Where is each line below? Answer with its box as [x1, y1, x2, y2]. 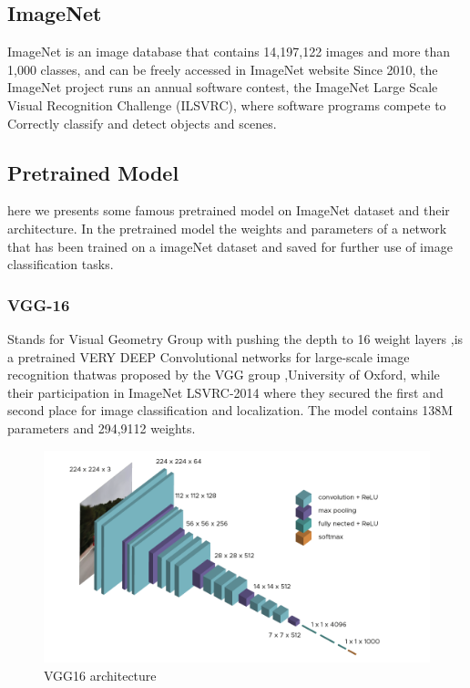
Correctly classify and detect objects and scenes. [7, 113, 277, 132]
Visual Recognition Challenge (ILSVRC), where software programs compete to [7, 95, 446, 114]
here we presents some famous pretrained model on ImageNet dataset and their [7, 201, 450, 220]
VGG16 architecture [44, 665, 157, 684]
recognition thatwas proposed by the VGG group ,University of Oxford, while [7, 365, 440, 384]
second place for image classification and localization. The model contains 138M [7, 401, 454, 420]
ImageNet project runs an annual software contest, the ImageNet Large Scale [7, 78, 438, 97]
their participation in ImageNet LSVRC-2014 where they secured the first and [7, 382, 444, 401]
